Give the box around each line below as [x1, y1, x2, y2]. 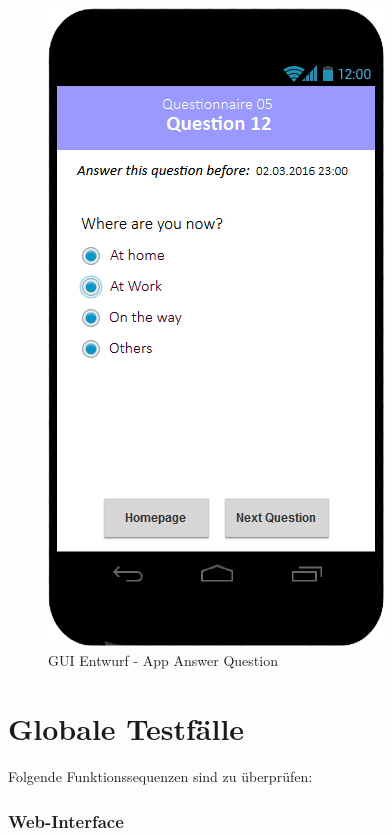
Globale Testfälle [8, 708, 245, 749]
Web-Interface [8, 808, 124, 833]
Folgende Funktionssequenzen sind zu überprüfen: [8, 766, 313, 787]
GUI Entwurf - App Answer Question [48, 649, 278, 670]
